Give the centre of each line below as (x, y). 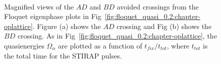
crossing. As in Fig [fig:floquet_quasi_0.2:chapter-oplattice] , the (117, 36)
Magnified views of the (39, 6)
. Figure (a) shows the (67, 26)
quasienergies (24, 45)
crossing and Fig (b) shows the (164, 26)
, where (178, 45)
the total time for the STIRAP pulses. (63, 55)
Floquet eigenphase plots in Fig (53, 16)
